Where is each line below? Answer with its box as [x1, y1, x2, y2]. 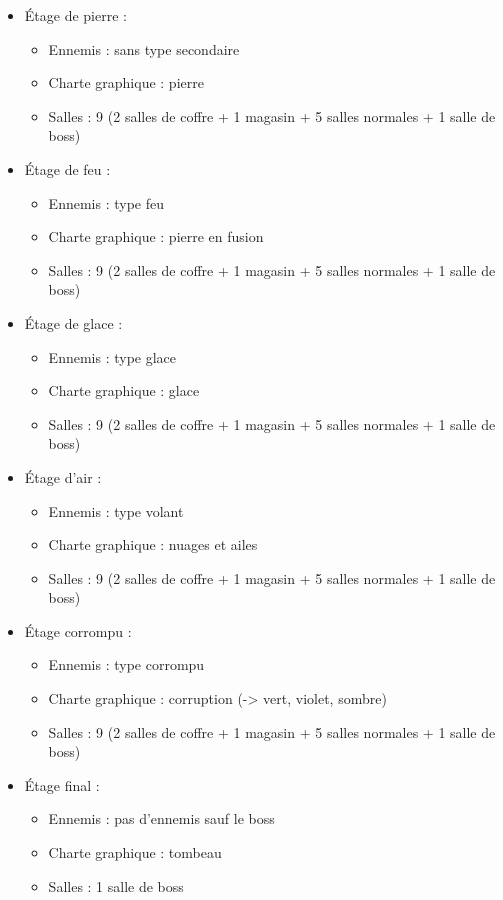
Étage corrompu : [24, 620, 132, 641]
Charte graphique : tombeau [48, 842, 222, 863]
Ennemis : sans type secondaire [48, 38, 240, 59]
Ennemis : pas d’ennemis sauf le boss [48, 808, 275, 829]
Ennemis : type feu [48, 192, 164, 213]
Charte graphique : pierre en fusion [48, 226, 264, 247]
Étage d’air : [24, 466, 102, 487]
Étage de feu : [24, 158, 111, 179]
